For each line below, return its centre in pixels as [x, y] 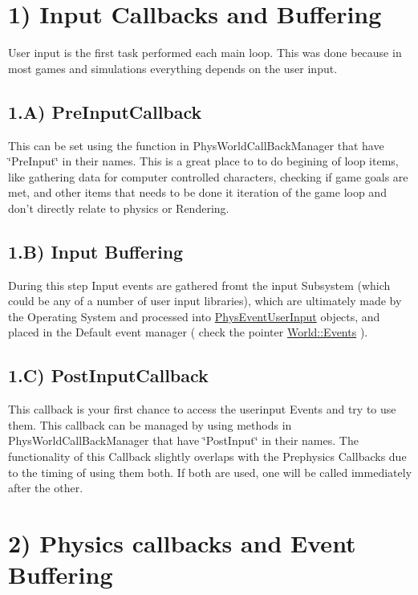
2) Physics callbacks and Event [182, 543]
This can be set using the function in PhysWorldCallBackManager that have [196, 145]
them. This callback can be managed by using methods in [150, 424]
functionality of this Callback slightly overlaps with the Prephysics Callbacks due [207, 456]
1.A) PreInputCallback [105, 111]
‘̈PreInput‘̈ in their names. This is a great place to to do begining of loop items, [203, 161]
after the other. [46, 488]
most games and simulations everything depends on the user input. [173, 68]
